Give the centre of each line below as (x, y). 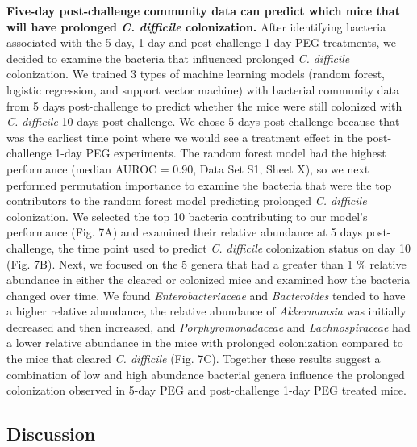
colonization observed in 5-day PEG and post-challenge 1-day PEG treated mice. (206, 390)
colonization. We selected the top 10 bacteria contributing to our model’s (187, 216)
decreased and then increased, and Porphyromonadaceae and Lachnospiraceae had (208, 326)
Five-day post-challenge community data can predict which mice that (203, 10)
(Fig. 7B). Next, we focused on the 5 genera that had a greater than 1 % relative (206, 263)
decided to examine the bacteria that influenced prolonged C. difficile (178, 58)
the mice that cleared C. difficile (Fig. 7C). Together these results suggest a (194, 359)
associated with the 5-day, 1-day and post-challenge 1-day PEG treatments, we (202, 42)
